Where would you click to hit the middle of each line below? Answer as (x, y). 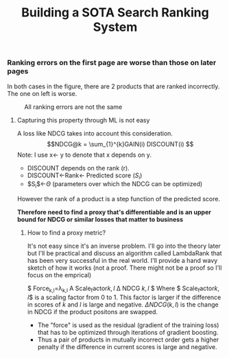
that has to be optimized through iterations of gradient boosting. (128, 332)
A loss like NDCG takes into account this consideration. (95, 133)
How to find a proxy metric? (67, 233)
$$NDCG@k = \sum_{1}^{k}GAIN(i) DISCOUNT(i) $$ (120, 144)
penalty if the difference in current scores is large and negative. (127, 346)
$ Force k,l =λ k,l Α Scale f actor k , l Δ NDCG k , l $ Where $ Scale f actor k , (123, 289)
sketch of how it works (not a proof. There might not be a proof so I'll (124, 268)
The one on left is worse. (42, 93)
